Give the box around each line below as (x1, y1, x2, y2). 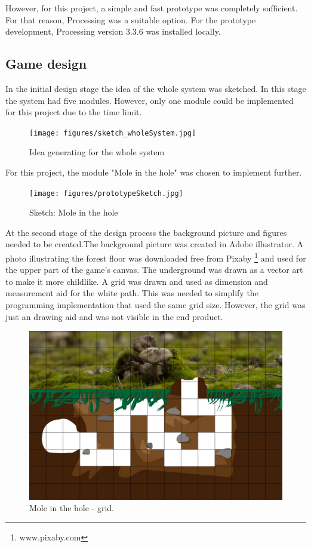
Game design (5, 54, 87, 73)
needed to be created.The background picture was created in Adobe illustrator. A (5, 238, 303, 250)
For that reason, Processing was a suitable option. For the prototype (5, 13, 256, 26)
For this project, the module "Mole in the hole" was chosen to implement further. (5, 166, 302, 179)
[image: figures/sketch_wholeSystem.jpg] (29, 128, 196, 137)
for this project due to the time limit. (5, 106, 142, 118)
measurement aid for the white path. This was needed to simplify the (5, 287, 258, 299)
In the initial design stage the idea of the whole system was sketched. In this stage (5, 82, 306, 94)
